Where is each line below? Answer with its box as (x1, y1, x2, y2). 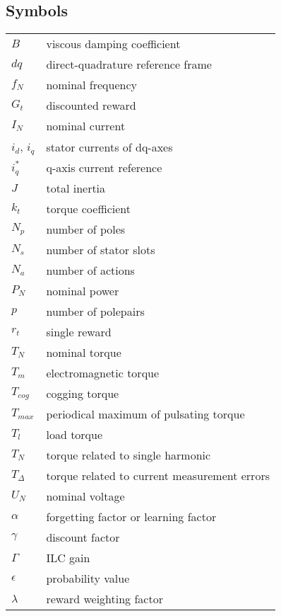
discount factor (46, 529, 120, 546)
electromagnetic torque (46, 365, 160, 382)
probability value (46, 570, 130, 587)
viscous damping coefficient (46, 35, 181, 52)
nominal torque (46, 344, 121, 361)
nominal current (46, 118, 126, 135)
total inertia (46, 180, 106, 197)
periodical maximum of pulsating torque (46, 406, 245, 423)
